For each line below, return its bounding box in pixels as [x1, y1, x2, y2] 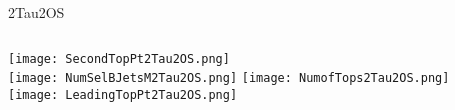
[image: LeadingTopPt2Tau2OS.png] [8, 87, 238, 102]
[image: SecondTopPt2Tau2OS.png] [8, 51, 230, 66]
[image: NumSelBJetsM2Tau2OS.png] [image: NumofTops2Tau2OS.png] [8, 71, 450, 86]
